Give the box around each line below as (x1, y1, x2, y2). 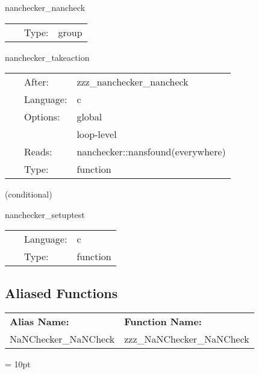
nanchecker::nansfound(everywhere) (76, 145, 226, 159)
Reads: (24, 145, 52, 159)
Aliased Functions (5, 283, 118, 302)
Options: (24, 110, 60, 124)
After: (24, 75, 49, 89)
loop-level (76, 127, 117, 142)
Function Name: (124, 314, 202, 328)
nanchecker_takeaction (5, 51, 90, 63)
